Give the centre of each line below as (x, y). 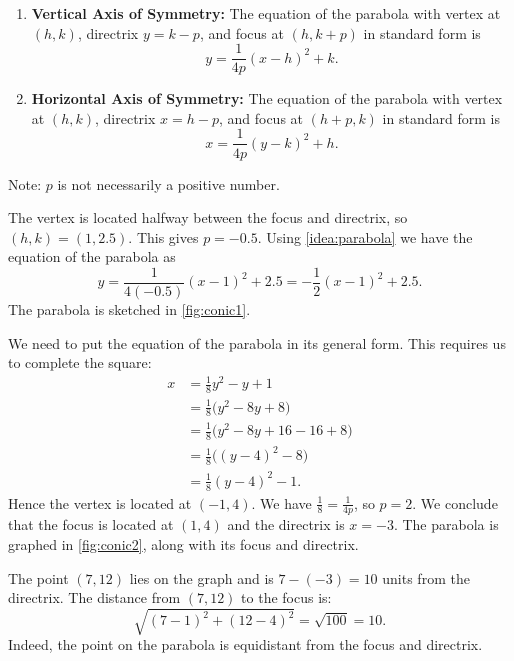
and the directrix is (286, 524)
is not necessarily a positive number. (168, 183)
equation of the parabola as (92, 256)
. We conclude (455, 502)
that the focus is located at (91, 524)
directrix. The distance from (94, 597)
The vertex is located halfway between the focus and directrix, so (208, 217)
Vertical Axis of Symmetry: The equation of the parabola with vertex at (266, 13)
